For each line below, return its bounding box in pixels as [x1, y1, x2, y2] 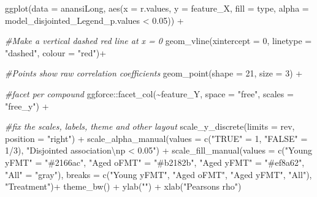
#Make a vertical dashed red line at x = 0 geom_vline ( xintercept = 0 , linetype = [5, 34, 312, 47]
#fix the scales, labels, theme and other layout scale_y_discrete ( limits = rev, [5, 120, 295, 133]
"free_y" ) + [5, 99, 49, 112]
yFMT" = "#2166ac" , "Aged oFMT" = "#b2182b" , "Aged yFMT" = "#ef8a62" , [5, 155, 305, 168]
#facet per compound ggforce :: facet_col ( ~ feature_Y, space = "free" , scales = [5, 87, 294, 100]
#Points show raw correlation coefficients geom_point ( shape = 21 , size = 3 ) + [5, 67, 303, 80]
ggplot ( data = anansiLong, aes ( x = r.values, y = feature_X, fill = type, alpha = [5, 2, 309, 14]
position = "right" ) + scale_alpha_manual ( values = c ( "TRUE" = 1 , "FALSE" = [5, 132, 308, 144]
